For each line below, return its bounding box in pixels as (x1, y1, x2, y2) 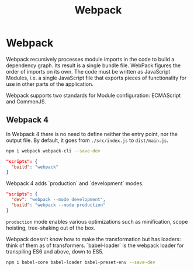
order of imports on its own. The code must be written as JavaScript (6, 68, 171, 75)
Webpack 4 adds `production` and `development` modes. (6, 180, 144, 187)
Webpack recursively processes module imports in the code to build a (6, 55, 175, 62)
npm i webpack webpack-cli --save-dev (6, 148, 101, 154)
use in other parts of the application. (6, 80, 93, 88)
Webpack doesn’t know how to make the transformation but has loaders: (6, 235, 181, 242)
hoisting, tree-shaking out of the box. (6, 224, 96, 231)
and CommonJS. (6, 98, 47, 105)
